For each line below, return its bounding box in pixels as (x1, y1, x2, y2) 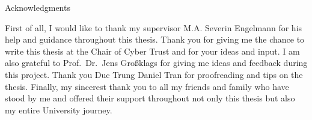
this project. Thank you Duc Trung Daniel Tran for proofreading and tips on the (5, 68, 303, 80)
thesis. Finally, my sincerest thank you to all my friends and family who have (5, 80, 289, 92)
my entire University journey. (5, 103, 112, 116)
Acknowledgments (5, 1, 70, 13)
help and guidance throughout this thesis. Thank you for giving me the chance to (5, 33, 305, 46)
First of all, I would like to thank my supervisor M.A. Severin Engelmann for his (5, 21, 302, 34)
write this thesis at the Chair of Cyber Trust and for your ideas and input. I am (5, 44, 300, 57)
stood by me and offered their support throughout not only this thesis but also (5, 92, 295, 104)
